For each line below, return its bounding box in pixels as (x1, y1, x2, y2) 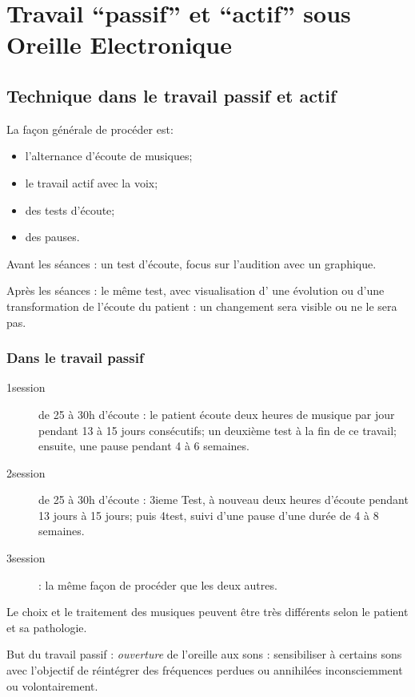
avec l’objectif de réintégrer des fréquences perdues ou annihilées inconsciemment (6, 662, 403, 679)
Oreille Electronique (6, 28, 233, 61)
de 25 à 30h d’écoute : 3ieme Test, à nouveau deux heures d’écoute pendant (38, 491, 409, 508)
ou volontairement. (6, 677, 98, 694)
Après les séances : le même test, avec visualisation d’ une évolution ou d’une (6, 282, 385, 299)
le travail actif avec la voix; (25, 174, 158, 191)
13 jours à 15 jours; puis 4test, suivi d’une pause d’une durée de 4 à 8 (38, 506, 379, 523)
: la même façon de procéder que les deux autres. (38, 576, 277, 593)
